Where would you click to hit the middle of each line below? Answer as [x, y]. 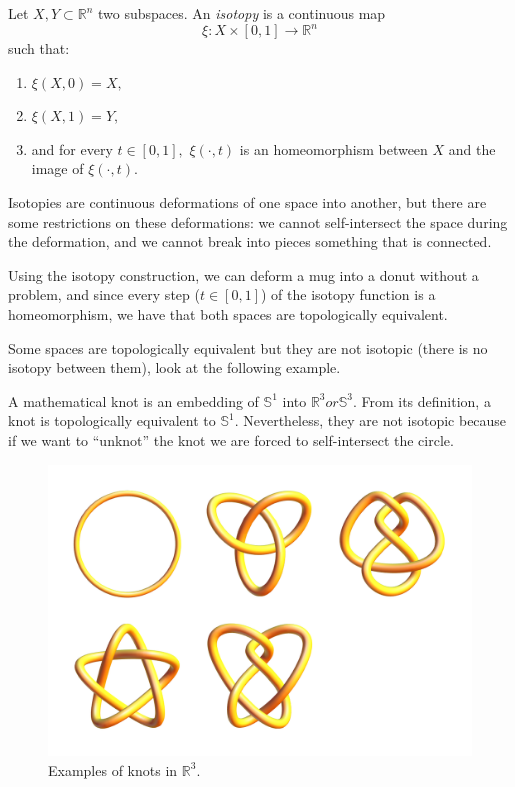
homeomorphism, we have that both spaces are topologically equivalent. [228, 314]
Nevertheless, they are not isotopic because [375, 420]
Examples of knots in [113, 769]
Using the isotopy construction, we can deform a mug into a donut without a [243, 274]
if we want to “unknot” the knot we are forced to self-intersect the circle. [231, 440]
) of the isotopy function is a [348, 294]
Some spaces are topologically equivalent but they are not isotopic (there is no [248, 347]
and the [472, 148]
